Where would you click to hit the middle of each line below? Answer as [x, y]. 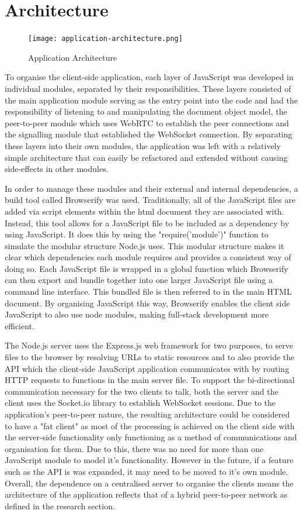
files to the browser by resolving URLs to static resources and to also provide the [150, 357]
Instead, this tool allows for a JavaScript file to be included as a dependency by [147, 222]
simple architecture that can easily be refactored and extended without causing [146, 157]
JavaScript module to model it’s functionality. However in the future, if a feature [149, 460]
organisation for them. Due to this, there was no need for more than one [134, 448]
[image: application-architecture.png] [105, 39]
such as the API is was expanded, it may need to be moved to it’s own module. [147, 471]
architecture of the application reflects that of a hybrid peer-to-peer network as [146, 494]
